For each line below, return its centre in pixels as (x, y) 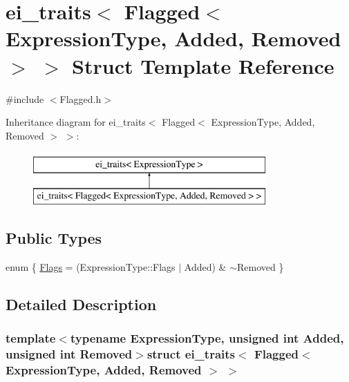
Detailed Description (81, 304)
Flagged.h (81, 98)
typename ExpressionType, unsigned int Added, (207, 337)
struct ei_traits (191, 353)
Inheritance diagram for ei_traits (76, 122)
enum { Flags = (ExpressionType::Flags (91, 266)
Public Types (54, 237)
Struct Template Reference (203, 65)
